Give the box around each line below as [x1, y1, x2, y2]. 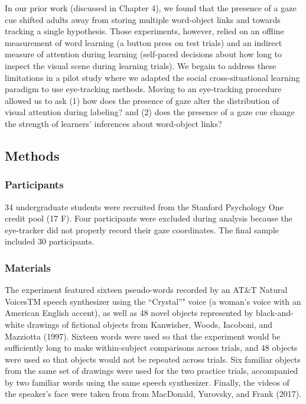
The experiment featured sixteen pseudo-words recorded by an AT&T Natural [5, 284, 288, 296]
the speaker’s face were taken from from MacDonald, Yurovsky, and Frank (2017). [5, 387, 302, 400]
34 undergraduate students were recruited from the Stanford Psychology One [5, 200, 284, 213]
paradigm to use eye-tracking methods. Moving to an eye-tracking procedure [5, 83, 282, 95]
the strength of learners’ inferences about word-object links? [5, 117, 222, 129]
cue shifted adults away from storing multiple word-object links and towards [5, 13, 281, 25]
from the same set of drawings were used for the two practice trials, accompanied [5, 364, 298, 377]
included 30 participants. [5, 235, 95, 247]
